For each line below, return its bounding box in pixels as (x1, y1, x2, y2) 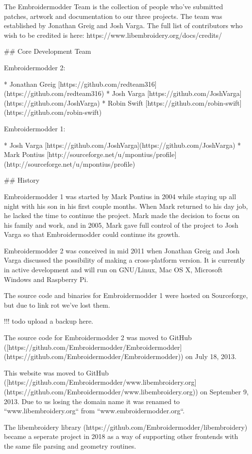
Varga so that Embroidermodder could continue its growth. (4, 229, 180, 239)
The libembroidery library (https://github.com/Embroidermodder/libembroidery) (4, 422, 248, 432)
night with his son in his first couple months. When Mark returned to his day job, (4, 201, 248, 211)
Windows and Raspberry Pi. (4, 274, 88, 284)
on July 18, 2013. (185, 351, 236, 361)
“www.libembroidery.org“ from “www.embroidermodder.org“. (4, 406, 185, 416)
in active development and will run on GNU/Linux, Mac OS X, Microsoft (4, 265, 223, 275)
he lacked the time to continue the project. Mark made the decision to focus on (4, 210, 240, 220)
